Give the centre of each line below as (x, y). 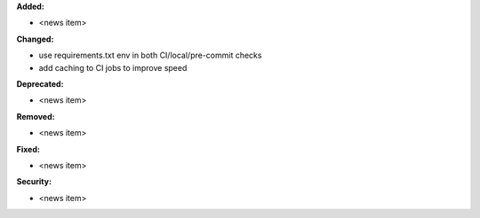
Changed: (35, 39)
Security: (34, 182)
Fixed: (28, 149)
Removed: (36, 116)
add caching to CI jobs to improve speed (113, 67)
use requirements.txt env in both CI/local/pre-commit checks (150, 55)
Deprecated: (40, 83)
